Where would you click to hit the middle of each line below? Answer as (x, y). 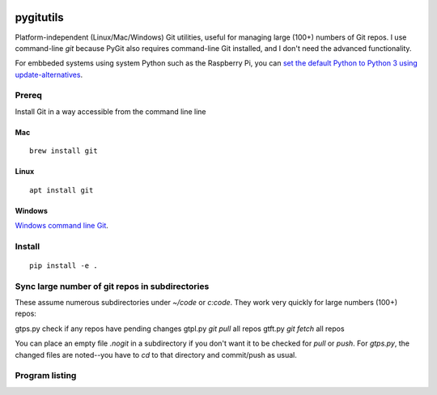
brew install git (64, 151)
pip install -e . (64, 265)
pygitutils (39, 17)
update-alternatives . (49, 74)
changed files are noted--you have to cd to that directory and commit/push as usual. (156, 355)
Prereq (28, 96)
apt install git (62, 190)
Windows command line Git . (62, 225)
